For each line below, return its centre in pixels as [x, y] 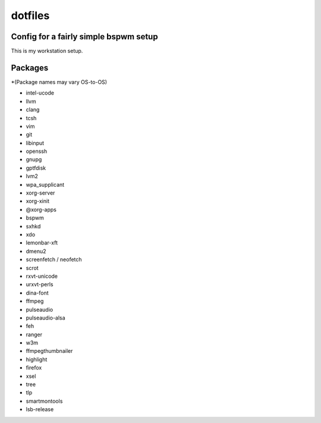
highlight [37, 359]
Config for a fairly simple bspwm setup [84, 37]
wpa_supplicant [45, 184]
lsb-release [40, 409]
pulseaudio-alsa [45, 318]
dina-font [37, 293]
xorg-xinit [38, 201]
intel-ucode [40, 93]
